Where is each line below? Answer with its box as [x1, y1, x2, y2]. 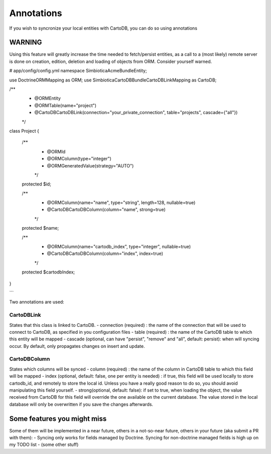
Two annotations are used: [9, 299, 65, 305]
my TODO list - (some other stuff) [9, 441, 79, 447]
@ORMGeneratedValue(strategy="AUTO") [47, 162, 134, 168]
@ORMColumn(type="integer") [47, 156, 111, 162]
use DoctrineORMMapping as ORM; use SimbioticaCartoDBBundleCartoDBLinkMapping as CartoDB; [9, 77, 217, 83]
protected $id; [22, 181, 51, 187]
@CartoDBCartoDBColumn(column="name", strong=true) [47, 207, 166, 213]
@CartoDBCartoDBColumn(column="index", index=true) [47, 250, 163, 256]
